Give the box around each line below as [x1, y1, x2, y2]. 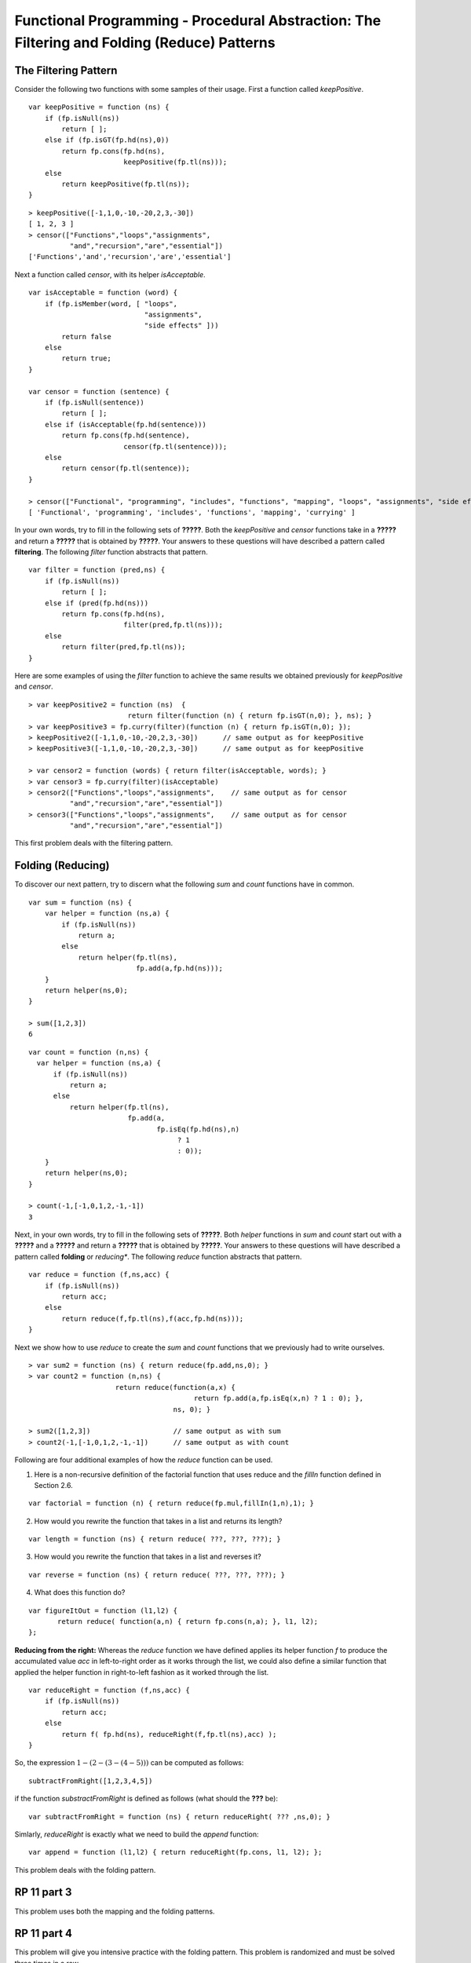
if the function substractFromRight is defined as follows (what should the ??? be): [14, 1794, 279, 1804]
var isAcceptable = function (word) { [28, 288, 178, 298]
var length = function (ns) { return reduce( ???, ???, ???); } [28, 1535, 282, 1544]
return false [61, 332, 111, 341]
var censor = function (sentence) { [28, 387, 170, 396]
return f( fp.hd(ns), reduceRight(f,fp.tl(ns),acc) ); [61, 1730, 277, 1738]
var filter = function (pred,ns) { [28, 565, 166, 575]
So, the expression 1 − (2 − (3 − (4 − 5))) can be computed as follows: [14, 1758, 244, 1767]
